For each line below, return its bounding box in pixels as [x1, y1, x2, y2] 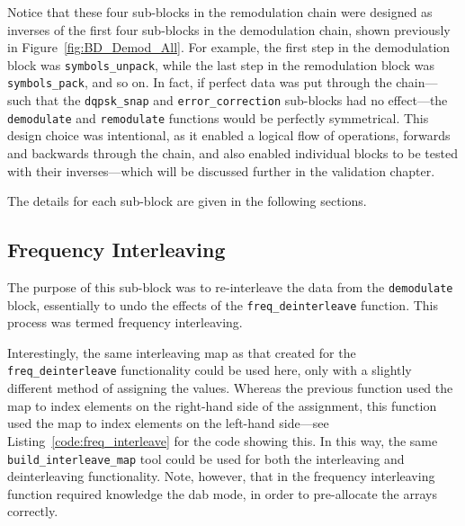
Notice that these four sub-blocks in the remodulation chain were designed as [7, 3, 433, 21]
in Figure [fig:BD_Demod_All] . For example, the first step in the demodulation [7, 38, 451, 57]
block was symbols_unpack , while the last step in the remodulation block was [7, 55, 435, 74]
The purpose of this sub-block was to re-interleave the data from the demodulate [7, 277, 453, 296]
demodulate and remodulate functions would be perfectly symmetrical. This [7, 108, 429, 127]
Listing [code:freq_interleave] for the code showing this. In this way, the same [7, 431, 438, 450]
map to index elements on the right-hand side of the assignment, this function [7, 396, 437, 415]
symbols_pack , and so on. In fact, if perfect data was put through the [7, 73, 392, 92]
